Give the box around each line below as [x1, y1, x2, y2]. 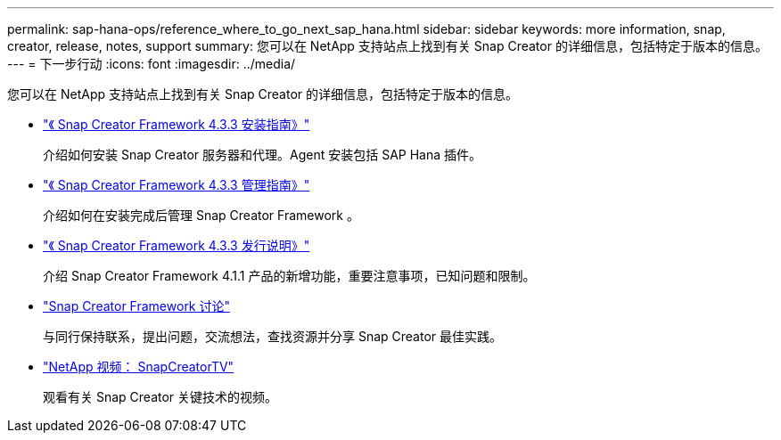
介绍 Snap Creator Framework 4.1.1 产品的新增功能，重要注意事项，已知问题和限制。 [43, 268, 536, 283]
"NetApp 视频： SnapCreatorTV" [43, 359, 234, 374]
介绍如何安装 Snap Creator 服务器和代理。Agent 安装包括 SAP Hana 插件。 [43, 147, 482, 162]
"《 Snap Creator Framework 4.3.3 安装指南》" [43, 117, 310, 132]
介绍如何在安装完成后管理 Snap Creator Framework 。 [43, 208, 359, 223]
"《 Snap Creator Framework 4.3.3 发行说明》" [43, 238, 310, 253]
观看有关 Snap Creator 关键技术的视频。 [43, 389, 278, 404]
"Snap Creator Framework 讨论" [43, 298, 231, 314]
